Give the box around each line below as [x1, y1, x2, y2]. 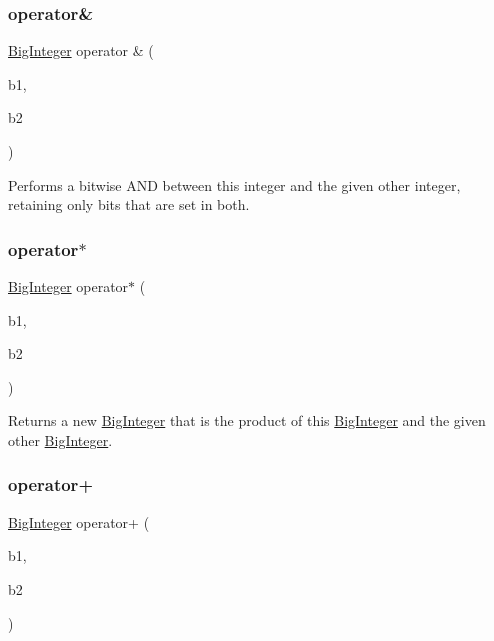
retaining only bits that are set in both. [8, 194, 250, 215]
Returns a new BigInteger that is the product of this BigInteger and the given [8, 410, 486, 431]
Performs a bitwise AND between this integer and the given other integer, [8, 174, 461, 195]
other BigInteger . [8, 429, 113, 450]
